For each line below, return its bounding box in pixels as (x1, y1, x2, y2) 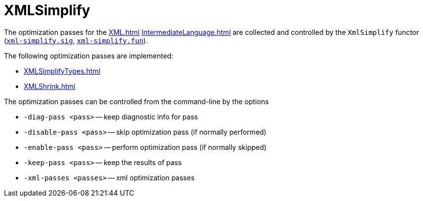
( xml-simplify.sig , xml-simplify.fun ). (4, 36, 148, 45)
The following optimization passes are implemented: (4, 51, 174, 60)
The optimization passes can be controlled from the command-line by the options (4, 97, 269, 106)
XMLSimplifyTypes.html (24, 66, 101, 75)
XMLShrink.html (24, 82, 75, 90)
